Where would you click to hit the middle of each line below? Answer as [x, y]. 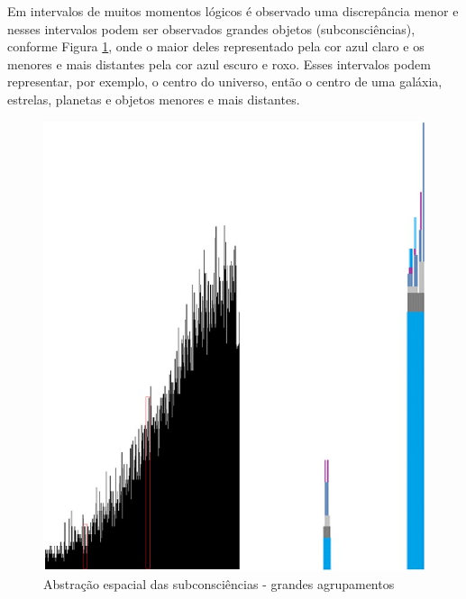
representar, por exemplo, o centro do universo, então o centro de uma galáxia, [225, 82]
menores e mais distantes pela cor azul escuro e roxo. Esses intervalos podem [219, 64]
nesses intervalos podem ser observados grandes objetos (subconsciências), [211, 28]
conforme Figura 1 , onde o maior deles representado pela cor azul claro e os [216, 46]
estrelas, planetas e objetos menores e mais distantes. [154, 99]
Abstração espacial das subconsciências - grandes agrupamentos [219, 583]
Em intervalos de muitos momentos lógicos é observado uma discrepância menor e [233, 11]
